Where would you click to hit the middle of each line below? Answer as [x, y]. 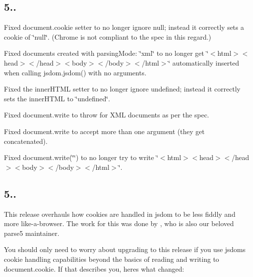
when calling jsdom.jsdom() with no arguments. [75, 72]
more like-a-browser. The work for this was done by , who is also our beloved [119, 223]
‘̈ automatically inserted [204, 62]
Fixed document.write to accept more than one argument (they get [104, 131]
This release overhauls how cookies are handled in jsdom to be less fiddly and [120, 214]
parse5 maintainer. [32, 233]
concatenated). [26, 141]
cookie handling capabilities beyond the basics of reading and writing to [112, 259]
